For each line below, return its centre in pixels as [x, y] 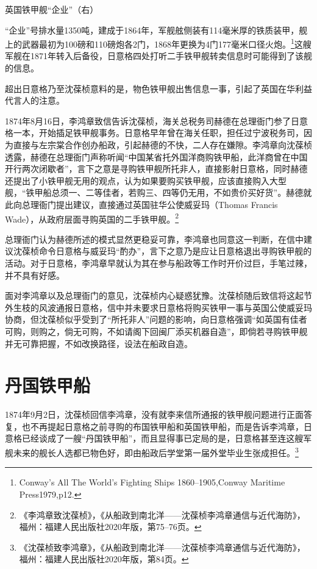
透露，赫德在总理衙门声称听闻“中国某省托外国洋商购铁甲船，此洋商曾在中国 [156, 156]
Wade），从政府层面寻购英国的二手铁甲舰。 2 [92, 218]
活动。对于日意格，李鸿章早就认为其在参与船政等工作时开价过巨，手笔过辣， [158, 263]
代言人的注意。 [35, 100]
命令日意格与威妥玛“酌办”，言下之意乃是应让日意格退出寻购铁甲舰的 [175, 251]
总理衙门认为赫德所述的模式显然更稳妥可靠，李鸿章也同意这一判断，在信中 [154, 239]
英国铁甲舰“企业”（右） [52, 9]
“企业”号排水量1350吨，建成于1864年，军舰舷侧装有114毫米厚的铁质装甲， [152, 30]
